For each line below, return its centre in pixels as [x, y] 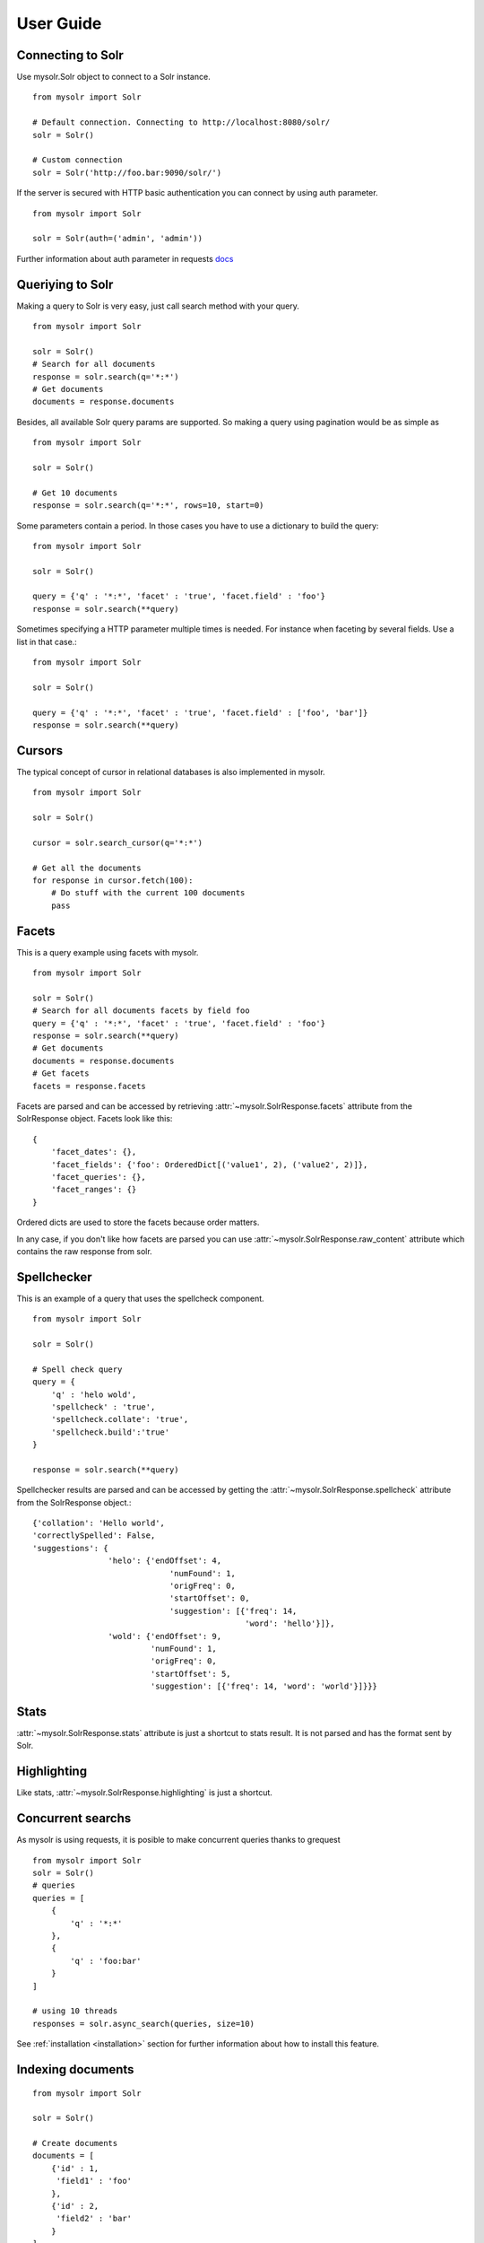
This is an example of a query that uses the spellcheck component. [140, 1298]
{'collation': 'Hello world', [99, 1523]
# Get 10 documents [75, 493]
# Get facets [61, 1073]
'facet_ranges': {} [94, 1190]
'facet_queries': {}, [99, 1177]
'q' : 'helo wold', [94, 1394]
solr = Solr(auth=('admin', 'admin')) [118, 239]
